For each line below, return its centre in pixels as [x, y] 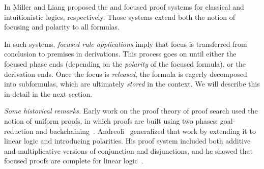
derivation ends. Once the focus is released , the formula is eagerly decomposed [126, 74]
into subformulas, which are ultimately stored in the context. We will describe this [132, 84]
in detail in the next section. [48, 93]
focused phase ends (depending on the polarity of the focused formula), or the [125, 63]
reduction [19, 131]
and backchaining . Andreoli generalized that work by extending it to [146, 131]
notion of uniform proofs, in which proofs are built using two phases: [111, 120]
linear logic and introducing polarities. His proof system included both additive [127, 141]
